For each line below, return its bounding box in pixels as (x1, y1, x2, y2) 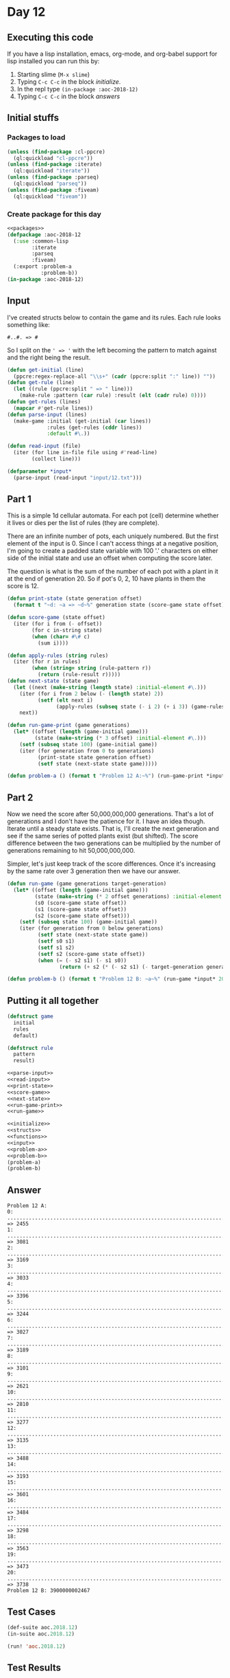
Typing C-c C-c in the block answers (16, 92, 120, 100)
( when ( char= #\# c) (31, 633, 90, 640)
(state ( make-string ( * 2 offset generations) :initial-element (34, 893, 222, 900)
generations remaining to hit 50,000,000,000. (7, 847, 136, 855)
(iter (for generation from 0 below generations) (19, 925, 164, 932)
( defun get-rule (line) (7, 379, 75, 386)
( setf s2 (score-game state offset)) (37, 950, 146, 957)
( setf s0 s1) (37, 938, 75, 945)
